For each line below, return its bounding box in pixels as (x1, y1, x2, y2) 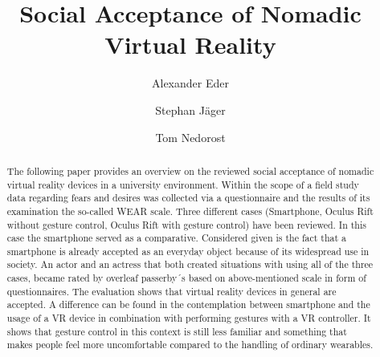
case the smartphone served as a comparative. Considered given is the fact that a (6, 231, 347, 245)
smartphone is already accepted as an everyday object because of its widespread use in (6, 244, 370, 258)
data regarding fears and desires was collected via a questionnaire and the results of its (6, 191, 370, 205)
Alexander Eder (152, 75, 229, 91)
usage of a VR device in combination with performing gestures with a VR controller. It (6, 311, 371, 325)
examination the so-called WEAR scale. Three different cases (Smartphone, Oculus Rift (6, 204, 374, 217)
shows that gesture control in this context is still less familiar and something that (6, 324, 347, 338)
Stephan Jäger (155, 101, 226, 118)
